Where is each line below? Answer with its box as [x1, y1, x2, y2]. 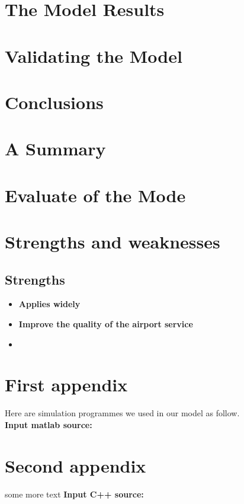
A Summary [5, 136, 106, 161]
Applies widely [18, 298, 81, 310]
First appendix [5, 372, 128, 397]
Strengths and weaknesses [5, 229, 220, 254]
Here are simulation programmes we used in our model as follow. [5, 407, 240, 419]
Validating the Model [5, 43, 182, 68]
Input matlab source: [5, 418, 92, 430]
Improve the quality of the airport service [18, 318, 193, 330]
